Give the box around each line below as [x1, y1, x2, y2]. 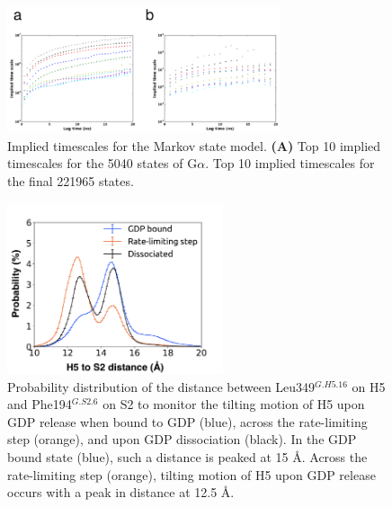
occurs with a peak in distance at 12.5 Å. [7, 483, 235, 502]
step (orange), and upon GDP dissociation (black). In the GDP [7, 430, 357, 449]
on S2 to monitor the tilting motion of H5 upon [102, 395, 365, 414]
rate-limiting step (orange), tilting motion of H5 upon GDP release [7, 465, 376, 484]
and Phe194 [7, 395, 72, 414]
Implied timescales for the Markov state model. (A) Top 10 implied [7, 136, 381, 155]
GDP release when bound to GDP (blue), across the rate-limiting [7, 412, 368, 431]
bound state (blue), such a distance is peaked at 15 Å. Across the [7, 448, 368, 467]
